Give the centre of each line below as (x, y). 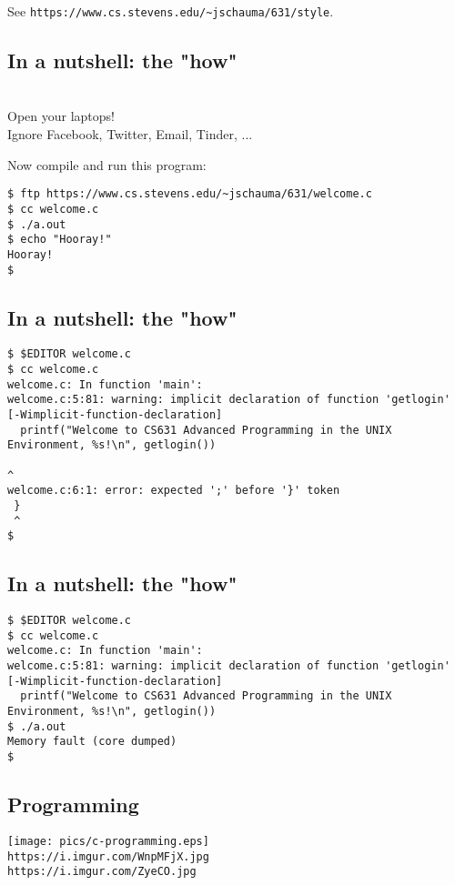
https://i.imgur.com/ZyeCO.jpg (102, 872)
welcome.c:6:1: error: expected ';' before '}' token (174, 491)
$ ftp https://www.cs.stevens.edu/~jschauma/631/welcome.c (190, 194)
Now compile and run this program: (107, 164)
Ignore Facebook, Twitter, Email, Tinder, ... (130, 134)
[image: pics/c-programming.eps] (108, 841)
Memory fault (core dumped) (92, 742)
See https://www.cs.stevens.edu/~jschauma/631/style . (171, 11)
